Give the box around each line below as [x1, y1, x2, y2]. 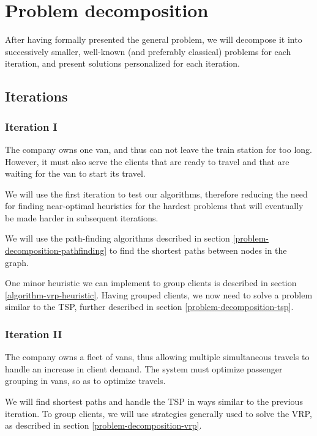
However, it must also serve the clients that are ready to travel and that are [5, 155, 289, 168]
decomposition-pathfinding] [5, 244, 107, 257]
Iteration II [5, 326, 62, 341]
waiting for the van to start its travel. [5, 167, 146, 180]
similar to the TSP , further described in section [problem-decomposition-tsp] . [5, 300, 294, 313]
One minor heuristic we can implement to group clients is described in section [5, 276, 297, 289]
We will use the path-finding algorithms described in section [5, 232, 230, 245]
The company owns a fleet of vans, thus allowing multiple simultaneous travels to [5, 350, 310, 363]
